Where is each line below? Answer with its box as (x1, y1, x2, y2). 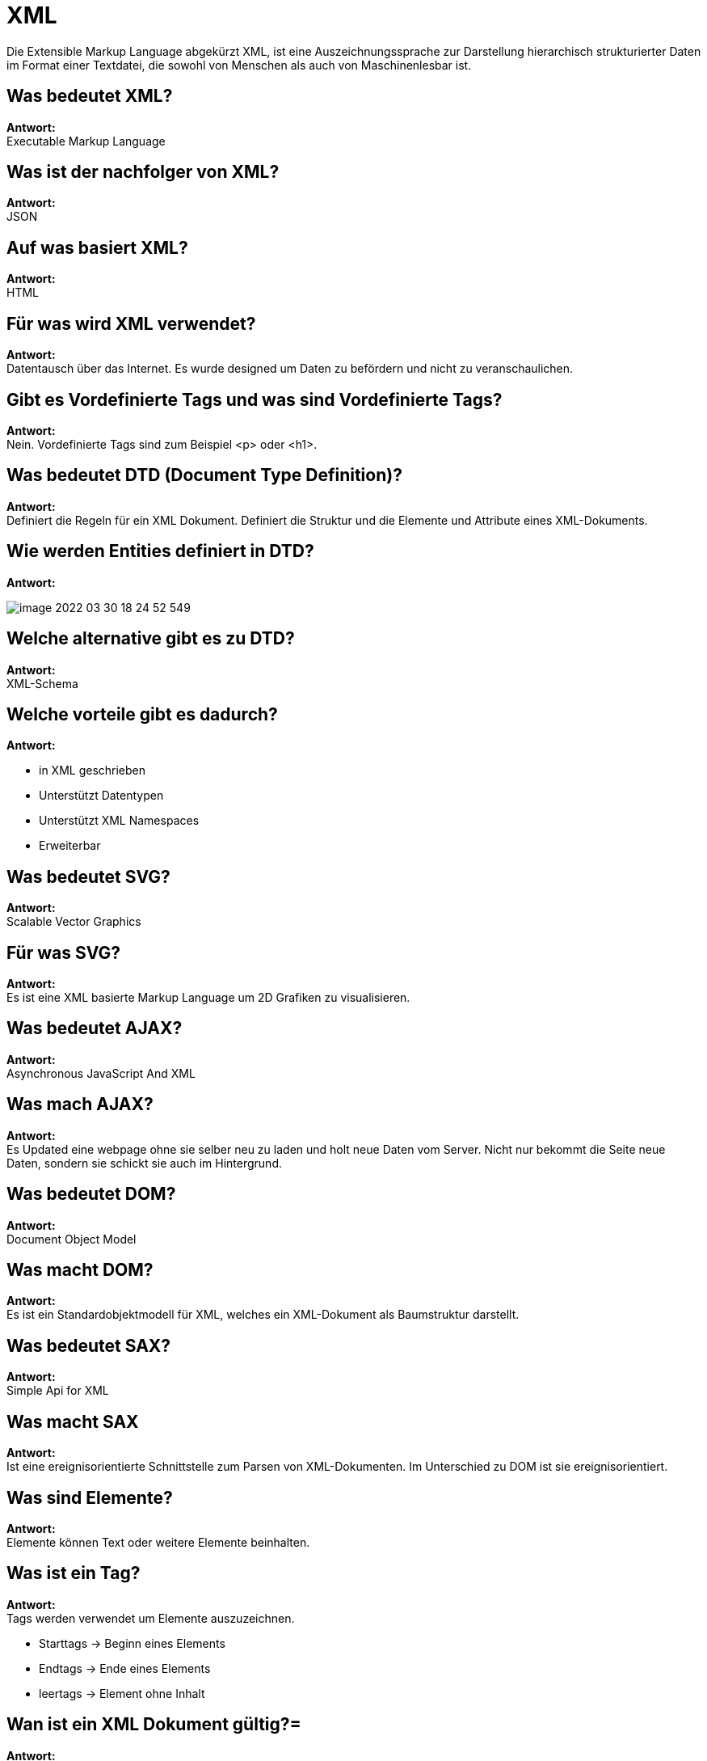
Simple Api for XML (6, 1383, 109, 1398)
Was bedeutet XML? (6, 86, 173, 107)
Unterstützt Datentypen (39, 788, 164, 803)
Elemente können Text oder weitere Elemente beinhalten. (6, 1535, 310, 1549)
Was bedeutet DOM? (6, 1184, 176, 1205)
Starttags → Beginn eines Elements (39, 1636, 225, 1650)
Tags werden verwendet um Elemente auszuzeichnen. (6, 1611, 295, 1625)
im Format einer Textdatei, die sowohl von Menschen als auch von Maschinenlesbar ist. (6, 57, 472, 72)
